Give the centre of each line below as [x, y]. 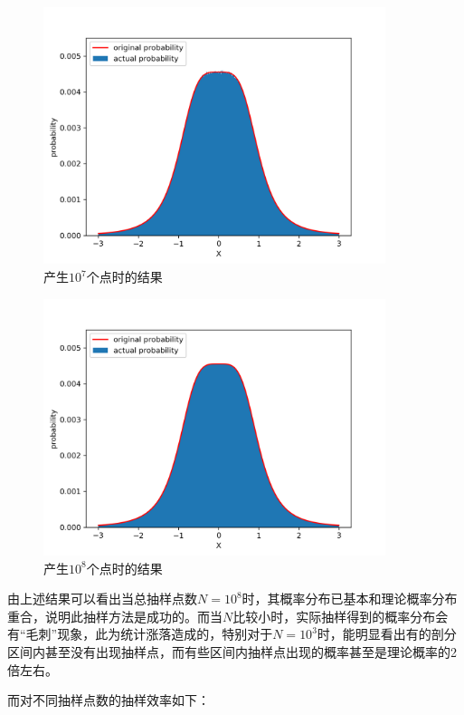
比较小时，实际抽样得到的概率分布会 [341, 616]
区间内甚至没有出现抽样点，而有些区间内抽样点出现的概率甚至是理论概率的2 [232, 652]
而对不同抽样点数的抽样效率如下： [109, 700]
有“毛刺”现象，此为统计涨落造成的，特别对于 [140, 634]
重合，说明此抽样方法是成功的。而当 [115, 616]
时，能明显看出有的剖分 [387, 634]
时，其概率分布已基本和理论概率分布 [350, 599]
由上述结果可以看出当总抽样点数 [102, 599]
